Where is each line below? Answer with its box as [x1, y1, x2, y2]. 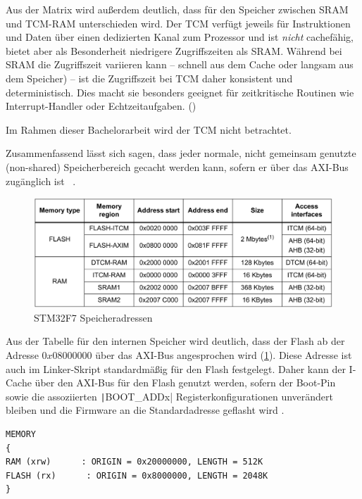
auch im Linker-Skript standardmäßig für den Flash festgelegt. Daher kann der [6, 361, 346, 376]
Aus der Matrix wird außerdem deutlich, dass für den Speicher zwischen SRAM [6, 2, 349, 16]
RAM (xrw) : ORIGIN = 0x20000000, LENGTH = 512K [6, 457, 263, 467]
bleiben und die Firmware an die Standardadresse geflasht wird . [6, 403, 285, 417]
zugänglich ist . [6, 173, 76, 188]
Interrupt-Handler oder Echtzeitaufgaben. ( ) [6, 99, 196, 113]
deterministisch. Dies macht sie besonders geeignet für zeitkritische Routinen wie [6, 84, 354, 99]
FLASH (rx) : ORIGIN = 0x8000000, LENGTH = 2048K [6, 470, 268, 481]
